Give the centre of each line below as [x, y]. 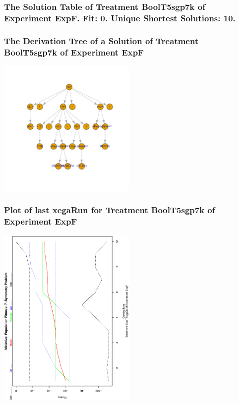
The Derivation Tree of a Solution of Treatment [101, 40]
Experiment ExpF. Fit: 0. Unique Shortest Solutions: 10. [120, 18]
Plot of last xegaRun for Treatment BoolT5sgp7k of [110, 210]
